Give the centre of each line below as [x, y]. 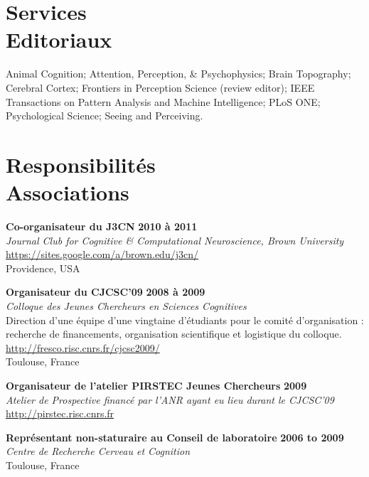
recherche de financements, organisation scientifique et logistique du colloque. [174, 334]
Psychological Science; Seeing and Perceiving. [105, 116]
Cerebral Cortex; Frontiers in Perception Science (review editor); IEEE [160, 87]
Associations [68, 192]
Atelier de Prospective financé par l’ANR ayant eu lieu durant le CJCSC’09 [170, 399]
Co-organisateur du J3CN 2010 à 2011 [102, 226]
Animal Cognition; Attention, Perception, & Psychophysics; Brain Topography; [178, 74]
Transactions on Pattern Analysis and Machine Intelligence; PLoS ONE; [163, 101]
